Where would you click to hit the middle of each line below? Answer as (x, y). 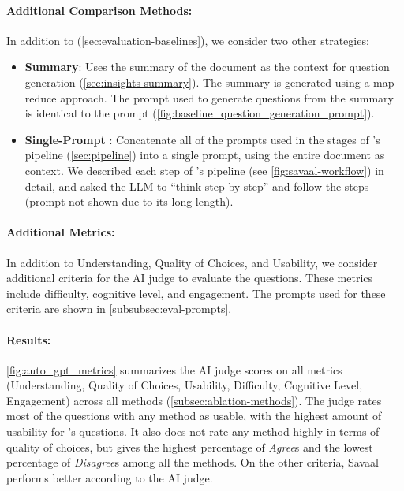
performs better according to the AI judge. (110, 477)
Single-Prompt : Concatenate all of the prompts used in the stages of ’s (202, 139)
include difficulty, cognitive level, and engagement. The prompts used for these (196, 293)
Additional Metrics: (61, 232)
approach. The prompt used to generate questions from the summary (227, 97)
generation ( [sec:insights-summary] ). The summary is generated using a (197, 82)
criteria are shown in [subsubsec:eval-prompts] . (119, 309)
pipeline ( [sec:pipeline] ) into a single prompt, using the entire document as (205, 155)
